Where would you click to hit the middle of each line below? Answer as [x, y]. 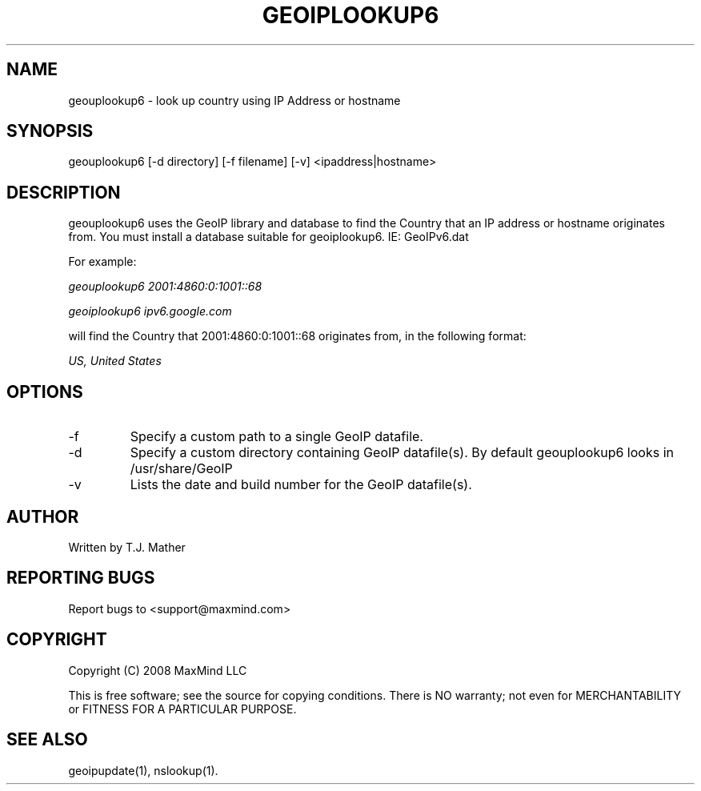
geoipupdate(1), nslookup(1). [143, 770]
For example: [102, 262]
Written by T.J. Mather [127, 547]
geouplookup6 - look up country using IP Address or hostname [234, 100]
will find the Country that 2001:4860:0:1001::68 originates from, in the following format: [297, 336]
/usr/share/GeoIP [181, 469]
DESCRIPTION [64, 192]
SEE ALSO [47, 740]
